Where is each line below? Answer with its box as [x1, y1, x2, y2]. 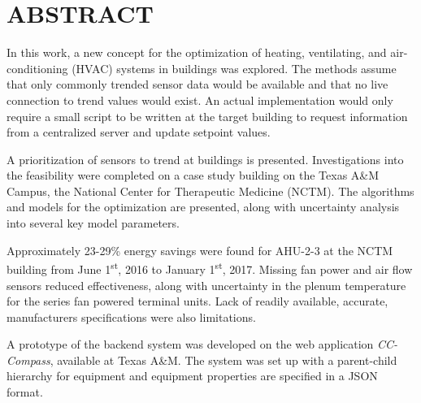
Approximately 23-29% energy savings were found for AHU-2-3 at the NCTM [7, 241, 393, 258]
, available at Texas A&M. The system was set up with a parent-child [50, 351, 397, 368]
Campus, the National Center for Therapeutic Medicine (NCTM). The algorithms [7, 182, 414, 199]
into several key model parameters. [7, 214, 180, 232]
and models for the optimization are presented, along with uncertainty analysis [7, 198, 400, 215]
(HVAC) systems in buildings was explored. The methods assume [72, 59, 397, 76]
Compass [7, 351, 50, 368]
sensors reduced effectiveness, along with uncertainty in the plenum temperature [7, 276, 406, 293]
